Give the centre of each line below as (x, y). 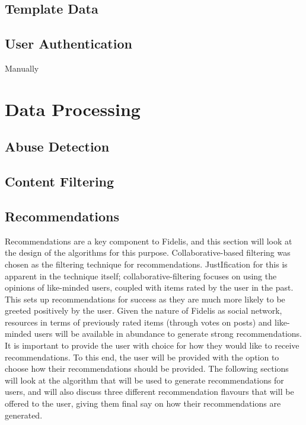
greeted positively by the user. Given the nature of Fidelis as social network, (144, 310)
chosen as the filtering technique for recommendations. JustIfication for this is (146, 264)
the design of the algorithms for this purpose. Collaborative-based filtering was (148, 252)
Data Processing (73, 109)
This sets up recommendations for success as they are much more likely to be (145, 299)
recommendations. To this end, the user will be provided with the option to (142, 357)
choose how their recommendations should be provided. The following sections (147, 368)
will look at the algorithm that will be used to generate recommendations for (144, 380)
